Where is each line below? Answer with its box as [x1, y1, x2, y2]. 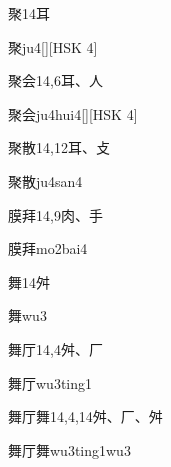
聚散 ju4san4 [8, 170, 83, 191]
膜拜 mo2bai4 [8, 238, 88, 259]
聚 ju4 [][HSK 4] [8, 36, 98, 57]
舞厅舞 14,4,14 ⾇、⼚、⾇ [8, 406, 163, 427]
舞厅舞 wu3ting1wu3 [8, 439, 131, 460]
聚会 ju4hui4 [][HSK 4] [8, 103, 138, 124]
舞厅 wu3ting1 [8, 372, 93, 393]
